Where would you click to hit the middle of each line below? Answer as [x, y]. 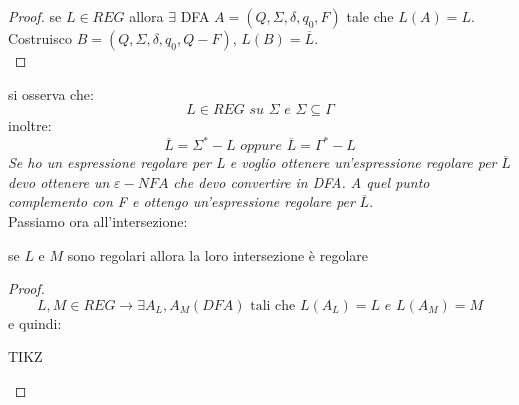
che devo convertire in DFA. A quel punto [301, 181]
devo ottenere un [59, 181]
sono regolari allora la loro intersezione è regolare [217, 254]
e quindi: [35, 322]
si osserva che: [51, 93]
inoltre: [30, 125]
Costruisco [40, 38]
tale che [370, 16]
